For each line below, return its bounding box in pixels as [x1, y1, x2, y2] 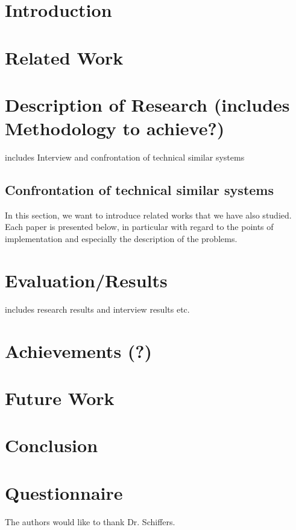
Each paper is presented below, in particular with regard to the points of [5, 220, 274, 233]
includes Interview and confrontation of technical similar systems [5, 151, 245, 164]
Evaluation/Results [5, 267, 168, 292]
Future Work [5, 385, 115, 410]
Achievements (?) [5, 338, 153, 363]
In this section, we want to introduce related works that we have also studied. [5, 208, 292, 221]
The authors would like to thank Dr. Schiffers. [5, 515, 175, 528]
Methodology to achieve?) [5, 116, 225, 141]
